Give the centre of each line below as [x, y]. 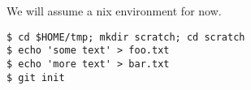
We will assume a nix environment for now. [114, 11]
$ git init [36, 77]
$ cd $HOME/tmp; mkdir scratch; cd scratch [126, 37]
